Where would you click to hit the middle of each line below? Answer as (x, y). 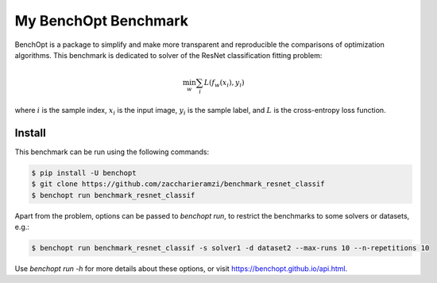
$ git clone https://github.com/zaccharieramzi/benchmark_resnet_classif (178, 184)
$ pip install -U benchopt (84, 173)
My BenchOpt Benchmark (101, 21)
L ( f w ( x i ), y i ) (224, 83)
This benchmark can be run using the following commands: (112, 152)
